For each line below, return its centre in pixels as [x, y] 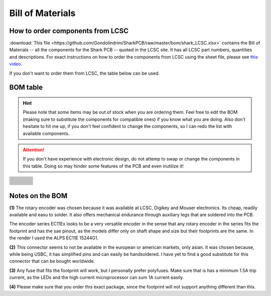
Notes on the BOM [38, 196]
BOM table [26, 88]
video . [16, 64]
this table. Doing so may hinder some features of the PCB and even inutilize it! [103, 166]
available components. [46, 133]
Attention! [34, 150]
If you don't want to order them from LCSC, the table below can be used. [85, 73]
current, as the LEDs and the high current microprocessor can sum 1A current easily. [97, 277]
